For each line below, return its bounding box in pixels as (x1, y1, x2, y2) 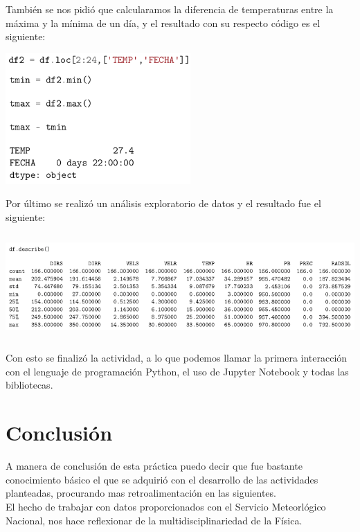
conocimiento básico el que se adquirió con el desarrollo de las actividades (6, 472, 318, 486)
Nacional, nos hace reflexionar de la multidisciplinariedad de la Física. (6, 513, 303, 527)
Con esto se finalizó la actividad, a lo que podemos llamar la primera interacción (6, 351, 348, 365)
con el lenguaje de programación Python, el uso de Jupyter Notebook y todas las (6, 364, 349, 378)
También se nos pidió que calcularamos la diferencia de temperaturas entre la (6, 2, 334, 16)
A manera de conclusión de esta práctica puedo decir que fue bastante (6, 459, 303, 473)
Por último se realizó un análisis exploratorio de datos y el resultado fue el (6, 196, 321, 211)
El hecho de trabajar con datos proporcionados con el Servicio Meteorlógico (6, 499, 326, 513)
